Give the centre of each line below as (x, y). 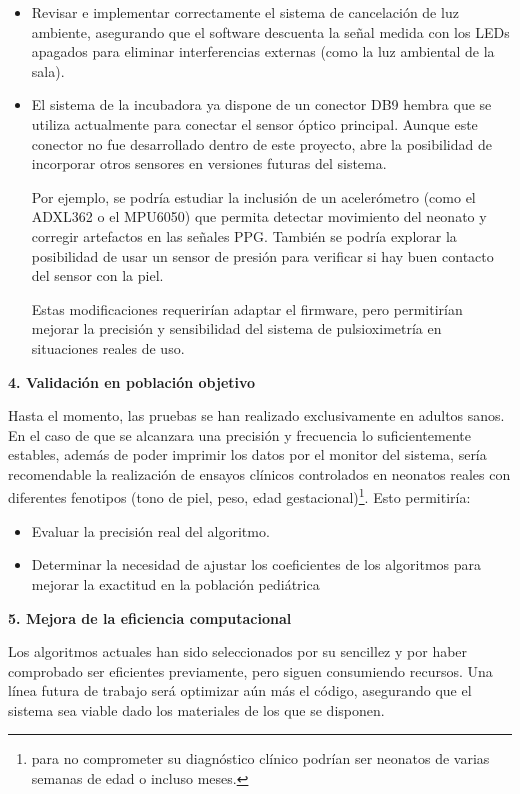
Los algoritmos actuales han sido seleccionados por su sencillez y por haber (238, 651)
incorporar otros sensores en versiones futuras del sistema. (209, 163)
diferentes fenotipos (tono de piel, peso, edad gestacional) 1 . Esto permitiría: (239, 496)
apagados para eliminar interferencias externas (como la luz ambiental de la (263, 51)
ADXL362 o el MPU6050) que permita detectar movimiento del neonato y (259, 216)
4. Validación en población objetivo (132, 381)
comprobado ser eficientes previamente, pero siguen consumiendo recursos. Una (250, 670)
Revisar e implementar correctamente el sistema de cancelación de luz (245, 12)
